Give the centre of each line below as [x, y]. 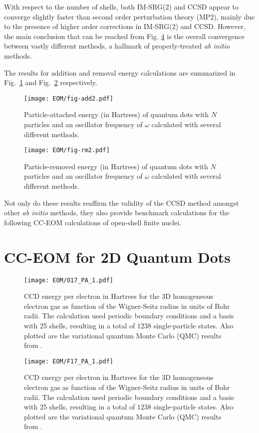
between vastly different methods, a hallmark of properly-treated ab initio [117, 46]
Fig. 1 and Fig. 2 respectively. [51, 82]
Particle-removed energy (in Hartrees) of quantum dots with [116, 166]
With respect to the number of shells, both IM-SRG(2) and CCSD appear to [121, 7]
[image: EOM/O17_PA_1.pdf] [69, 280]
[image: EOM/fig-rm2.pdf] [67, 150]
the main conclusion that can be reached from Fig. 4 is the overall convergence [124, 36]
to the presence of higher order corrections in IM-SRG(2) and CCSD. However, [125, 26]
